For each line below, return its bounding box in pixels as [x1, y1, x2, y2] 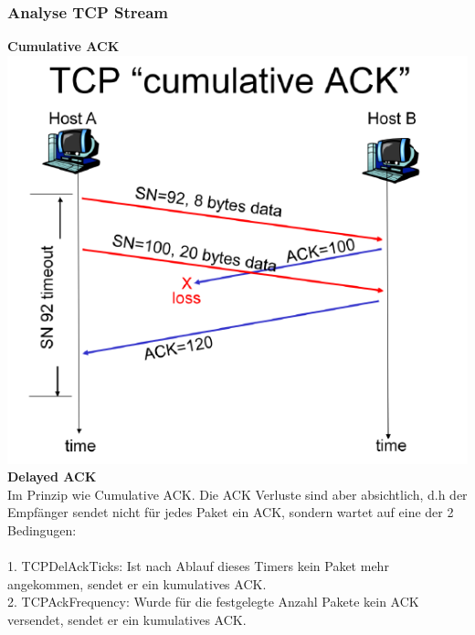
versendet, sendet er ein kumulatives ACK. [7, 610, 247, 629]
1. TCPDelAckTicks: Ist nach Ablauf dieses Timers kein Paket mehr [7, 556, 389, 576]
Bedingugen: [7, 521, 77, 540]
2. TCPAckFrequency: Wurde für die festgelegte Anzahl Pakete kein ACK [7, 592, 419, 611]
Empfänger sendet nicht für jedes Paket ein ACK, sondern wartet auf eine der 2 [7, 503, 454, 522]
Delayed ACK [7, 467, 97, 486]
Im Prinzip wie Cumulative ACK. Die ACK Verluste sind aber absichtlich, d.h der [7, 484, 468, 503]
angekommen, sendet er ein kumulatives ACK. [7, 574, 267, 593]
